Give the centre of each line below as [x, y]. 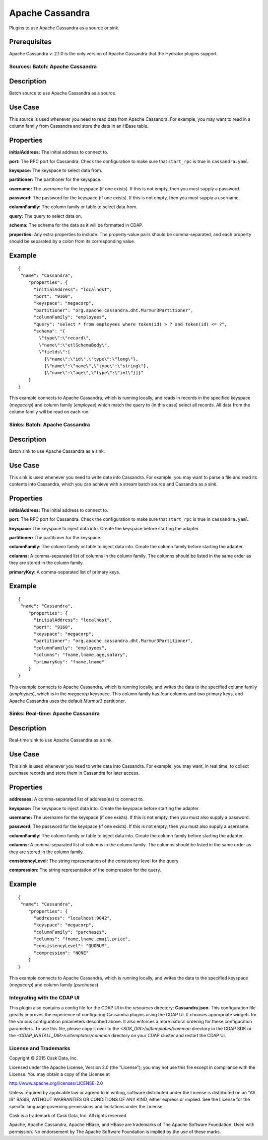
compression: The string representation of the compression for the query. [85, 870]
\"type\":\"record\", [65, 338]
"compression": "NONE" [61, 953]
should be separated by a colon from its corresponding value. [72, 242]
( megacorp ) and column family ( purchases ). [54, 985]
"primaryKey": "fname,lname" [69, 662]
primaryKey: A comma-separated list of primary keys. [65, 572]
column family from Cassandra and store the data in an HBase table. [79, 126]
